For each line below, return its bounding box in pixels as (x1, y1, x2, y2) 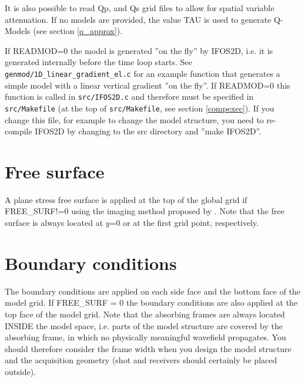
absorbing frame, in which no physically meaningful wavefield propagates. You (5, 331, 286, 343)
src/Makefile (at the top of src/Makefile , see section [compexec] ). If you (5, 102, 274, 114)
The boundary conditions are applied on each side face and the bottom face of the (5, 285, 301, 297)
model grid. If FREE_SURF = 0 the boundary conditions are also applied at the (5, 296, 298, 309)
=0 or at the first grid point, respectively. (109, 217, 259, 229)
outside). (5, 365, 36, 377)
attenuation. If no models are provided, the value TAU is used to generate (5, 13, 272, 25)
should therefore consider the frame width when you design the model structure (5, 342, 291, 354)
